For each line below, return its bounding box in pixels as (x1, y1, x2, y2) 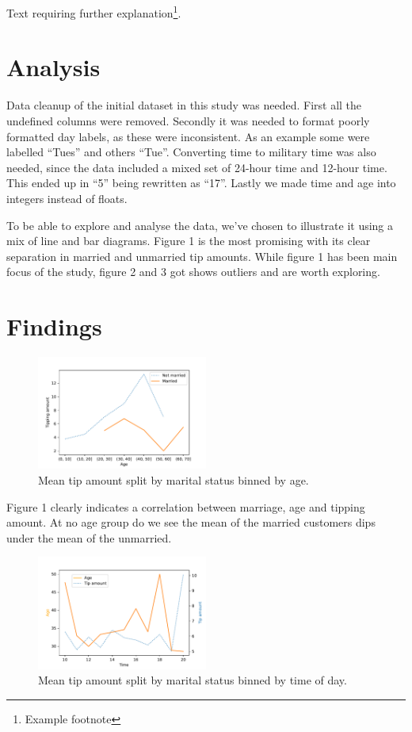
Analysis (6, 51, 101, 83)
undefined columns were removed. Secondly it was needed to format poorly (6, 112, 370, 128)
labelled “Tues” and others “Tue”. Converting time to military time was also (6, 144, 376, 160)
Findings (6, 310, 102, 343)
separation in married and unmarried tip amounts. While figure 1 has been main (6, 247, 398, 264)
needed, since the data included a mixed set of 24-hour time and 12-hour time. (6, 159, 387, 175)
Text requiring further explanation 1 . (6, 2, 181, 21)
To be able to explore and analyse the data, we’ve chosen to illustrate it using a (6, 217, 394, 233)
